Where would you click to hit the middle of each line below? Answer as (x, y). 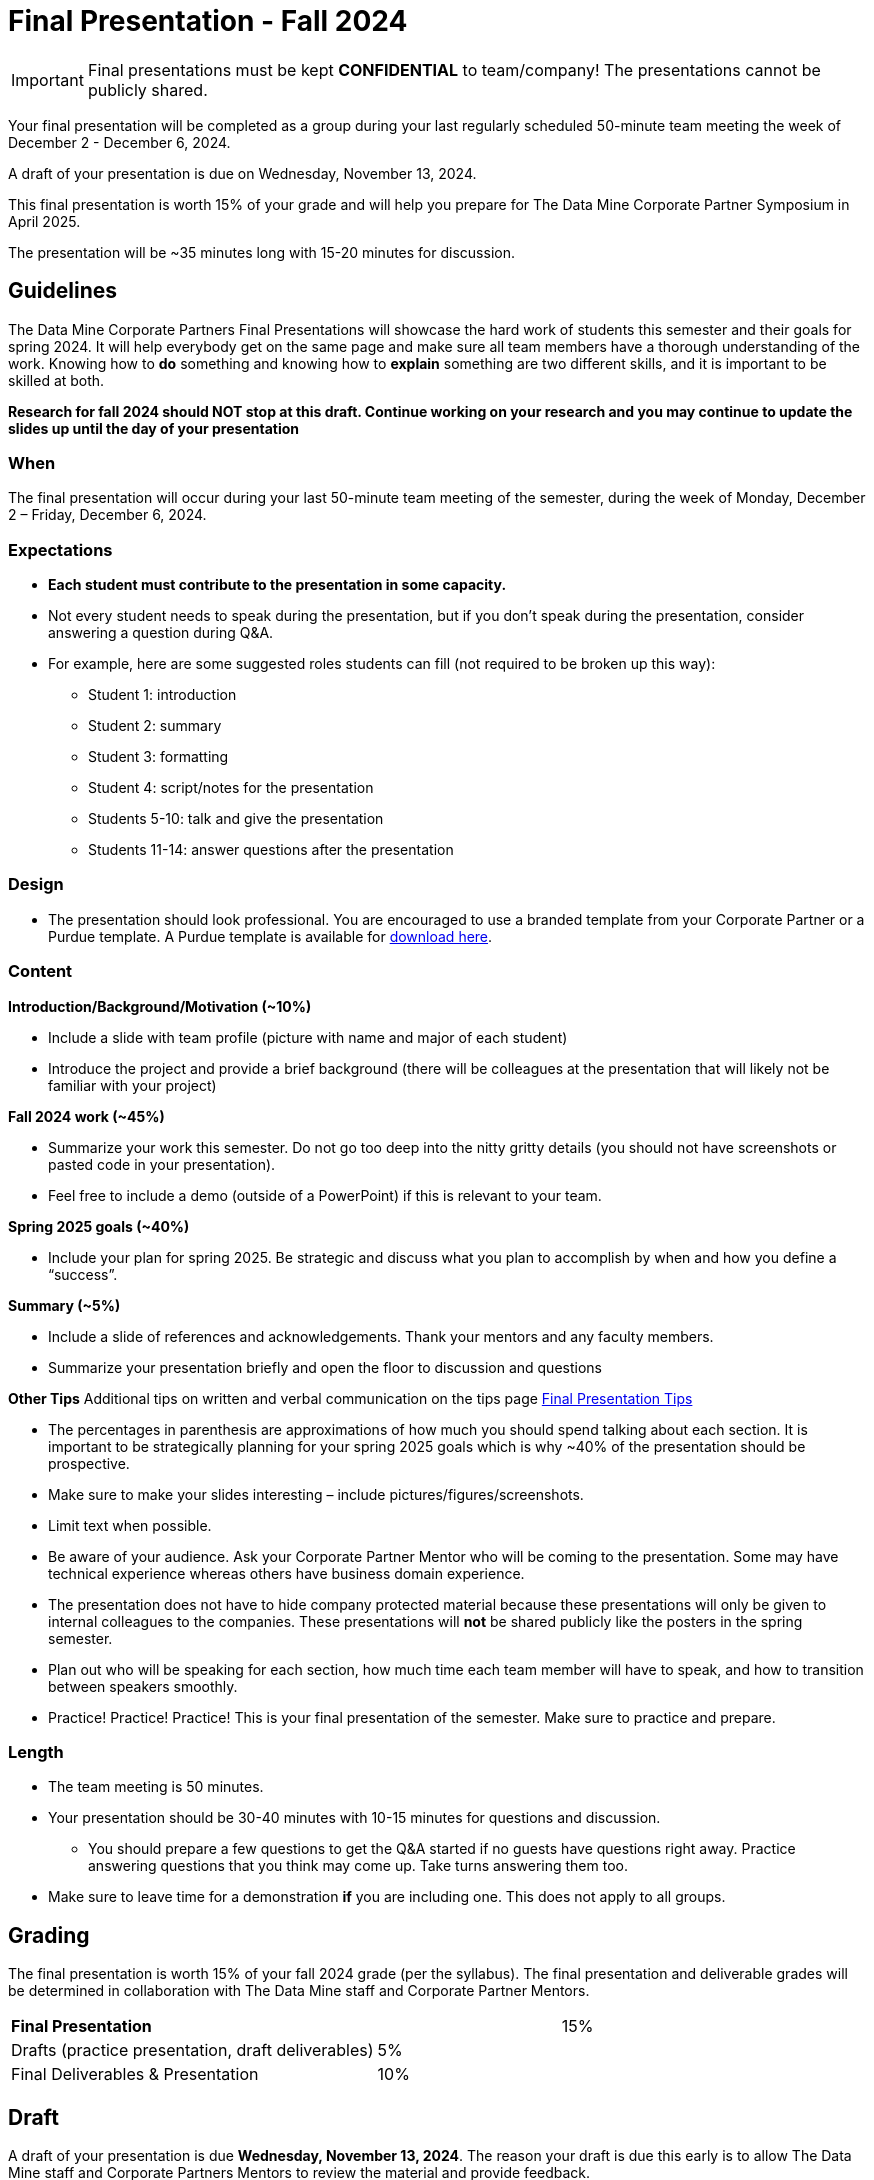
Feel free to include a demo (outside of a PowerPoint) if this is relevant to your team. (325, 1195)
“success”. (83, 1274)
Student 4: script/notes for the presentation (231, 788)
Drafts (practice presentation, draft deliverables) (192, 2050)
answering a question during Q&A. (161, 633)
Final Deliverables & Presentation (135, 2074)
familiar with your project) (132, 1085)
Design (36, 884)
